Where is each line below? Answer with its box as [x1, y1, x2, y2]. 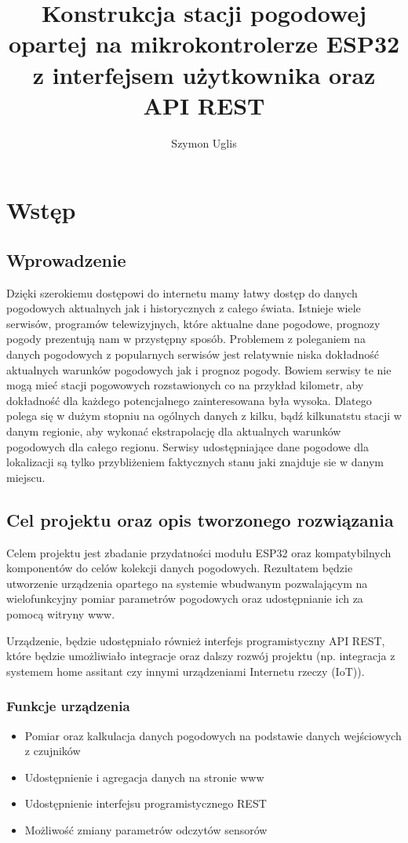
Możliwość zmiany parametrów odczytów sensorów [24, 821, 268, 838]
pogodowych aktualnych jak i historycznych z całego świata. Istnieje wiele [6, 300, 361, 316]
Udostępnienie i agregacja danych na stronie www [24, 768, 264, 785]
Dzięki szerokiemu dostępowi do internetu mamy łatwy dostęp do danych [6, 284, 358, 301]
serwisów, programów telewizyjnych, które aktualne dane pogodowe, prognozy [6, 315, 381, 331]
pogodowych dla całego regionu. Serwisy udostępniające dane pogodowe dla [6, 438, 369, 454]
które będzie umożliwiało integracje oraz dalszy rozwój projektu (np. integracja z [6, 648, 395, 664]
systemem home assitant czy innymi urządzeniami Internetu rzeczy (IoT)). [6, 662, 365, 679]
